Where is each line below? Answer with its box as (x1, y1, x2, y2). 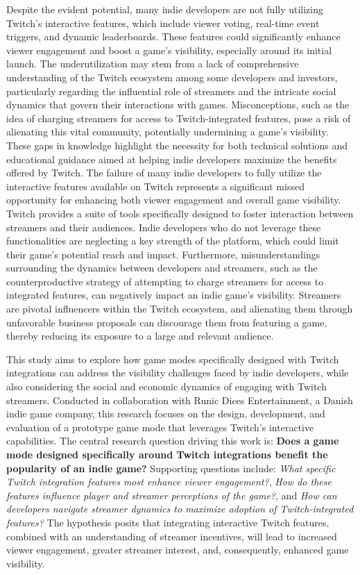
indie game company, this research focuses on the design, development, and (6, 406, 325, 421)
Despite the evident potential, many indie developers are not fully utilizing (6, 2, 324, 16)
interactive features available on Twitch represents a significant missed (6, 178, 305, 193)
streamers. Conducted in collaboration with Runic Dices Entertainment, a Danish (6, 392, 353, 407)
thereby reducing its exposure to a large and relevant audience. (6, 328, 274, 343)
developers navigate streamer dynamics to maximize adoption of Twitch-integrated (6, 501, 354, 516)
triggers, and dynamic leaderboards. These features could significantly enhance (6, 29, 341, 44)
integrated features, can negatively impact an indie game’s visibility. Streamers (6, 287, 341, 302)
